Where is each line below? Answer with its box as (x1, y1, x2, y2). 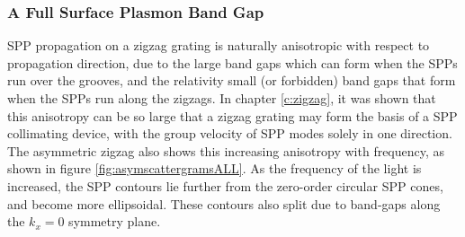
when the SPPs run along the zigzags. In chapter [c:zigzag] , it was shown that (7, 89, 436, 107)
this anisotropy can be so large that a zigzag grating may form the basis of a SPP (7, 106, 458, 125)
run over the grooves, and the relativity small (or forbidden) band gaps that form (7, 71, 456, 90)
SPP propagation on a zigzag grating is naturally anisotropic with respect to (7, 36, 430, 55)
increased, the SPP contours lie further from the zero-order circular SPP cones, (7, 176, 443, 195)
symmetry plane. (68, 212, 161, 231)
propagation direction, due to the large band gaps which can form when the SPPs (7, 53, 458, 72)
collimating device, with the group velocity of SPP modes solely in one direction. (7, 124, 452, 143)
